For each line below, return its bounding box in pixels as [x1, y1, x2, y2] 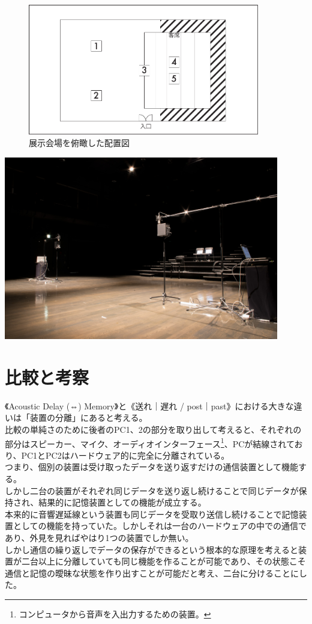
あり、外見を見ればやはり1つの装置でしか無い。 [5, 531, 194, 543]
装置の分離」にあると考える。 [29, 411, 148, 424]
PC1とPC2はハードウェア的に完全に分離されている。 [21, 448, 230, 461]
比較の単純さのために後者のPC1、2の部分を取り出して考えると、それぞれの [5, 423, 302, 435]
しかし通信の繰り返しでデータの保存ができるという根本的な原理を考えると [5, 543, 298, 555]
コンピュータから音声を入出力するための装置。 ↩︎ [19, 607, 211, 620]
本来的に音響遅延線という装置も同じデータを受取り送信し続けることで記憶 [5, 507, 299, 520]
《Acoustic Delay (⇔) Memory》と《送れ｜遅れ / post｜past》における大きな [5, 399, 294, 412]
